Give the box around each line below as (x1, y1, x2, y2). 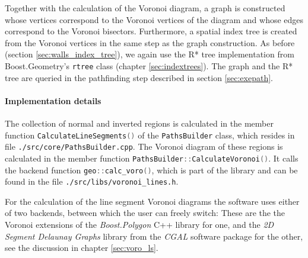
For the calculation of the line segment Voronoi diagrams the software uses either (5, 195, 300, 207)
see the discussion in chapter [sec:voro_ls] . (5, 241, 158, 254)
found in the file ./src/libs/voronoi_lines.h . (5, 175, 179, 188)
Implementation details (5, 94, 101, 107)
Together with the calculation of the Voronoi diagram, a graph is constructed (5, 2, 285, 14)
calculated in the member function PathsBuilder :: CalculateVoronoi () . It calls (5, 151, 299, 164)
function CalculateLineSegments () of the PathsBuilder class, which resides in (5, 128, 295, 141)
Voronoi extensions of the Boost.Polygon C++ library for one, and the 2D (5, 218, 274, 231)
